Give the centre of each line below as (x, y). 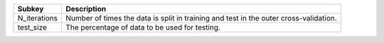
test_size (32, 27)
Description (86, 9)
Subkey (31, 9)
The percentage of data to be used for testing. (143, 27)
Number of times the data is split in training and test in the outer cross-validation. (201, 18)
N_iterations (38, 18)
